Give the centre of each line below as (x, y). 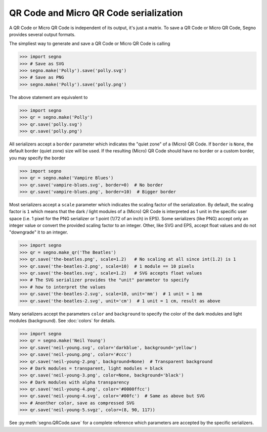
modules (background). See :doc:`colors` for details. (62, 320)
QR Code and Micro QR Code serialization (96, 13)
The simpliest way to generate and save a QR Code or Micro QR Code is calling (90, 44)
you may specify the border (37, 158)
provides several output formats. (42, 34)
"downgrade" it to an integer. (39, 232)
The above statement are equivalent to (48, 97)
